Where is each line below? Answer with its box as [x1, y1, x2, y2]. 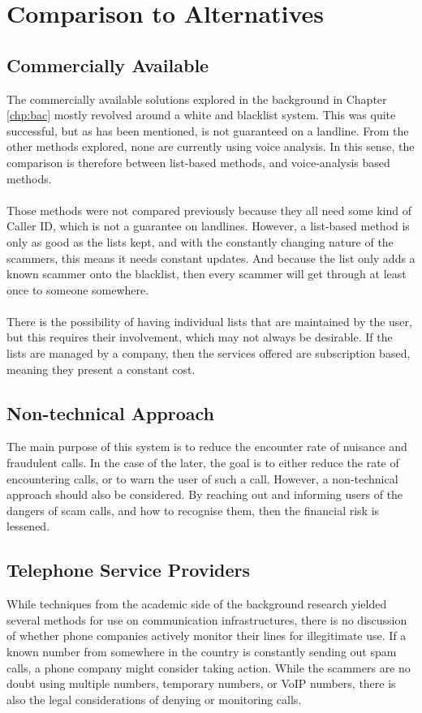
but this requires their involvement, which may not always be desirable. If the [6, 329, 393, 346]
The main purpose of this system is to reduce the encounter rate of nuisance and [6, 438, 407, 455]
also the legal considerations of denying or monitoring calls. [6, 690, 302, 707]
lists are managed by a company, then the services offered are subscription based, [6, 345, 411, 362]
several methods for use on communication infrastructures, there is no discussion [6, 611, 407, 628]
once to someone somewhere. [6, 281, 149, 298]
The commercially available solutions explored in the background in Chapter [6, 90, 387, 107]
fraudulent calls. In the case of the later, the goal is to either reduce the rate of [6, 454, 399, 471]
